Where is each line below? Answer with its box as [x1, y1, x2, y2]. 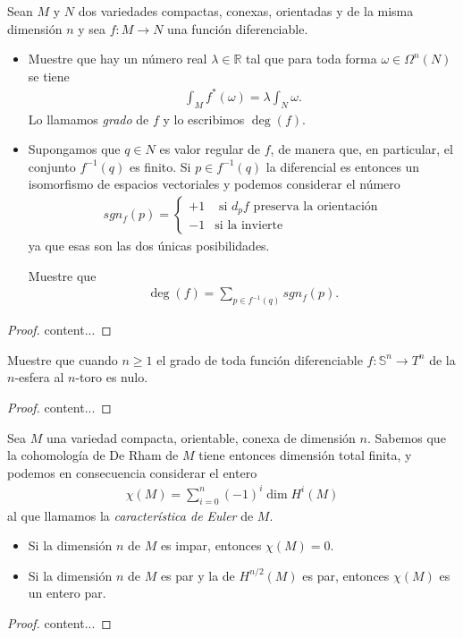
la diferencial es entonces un [265, 157, 420, 175]
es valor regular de [159, 140, 261, 158]
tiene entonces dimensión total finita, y [198, 446, 412, 464]
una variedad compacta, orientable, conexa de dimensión [46, 428, 356, 447]
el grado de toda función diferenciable [156, 350, 363, 369]
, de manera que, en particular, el [270, 140, 453, 158]
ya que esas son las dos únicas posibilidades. [28, 236, 270, 255]
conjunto [28, 157, 76, 175]
